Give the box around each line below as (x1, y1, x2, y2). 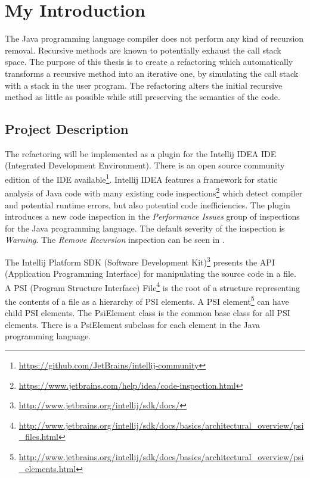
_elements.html (18, 462, 76, 474)
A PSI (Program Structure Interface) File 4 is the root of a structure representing (5, 279, 300, 293)
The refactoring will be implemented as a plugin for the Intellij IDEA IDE (5, 147, 277, 160)
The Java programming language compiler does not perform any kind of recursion (5, 32, 304, 45)
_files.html (18, 430, 58, 443)
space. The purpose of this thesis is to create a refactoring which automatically (5, 55, 293, 68)
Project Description (5, 120, 129, 138)
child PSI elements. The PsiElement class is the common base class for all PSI (5, 307, 290, 319)
